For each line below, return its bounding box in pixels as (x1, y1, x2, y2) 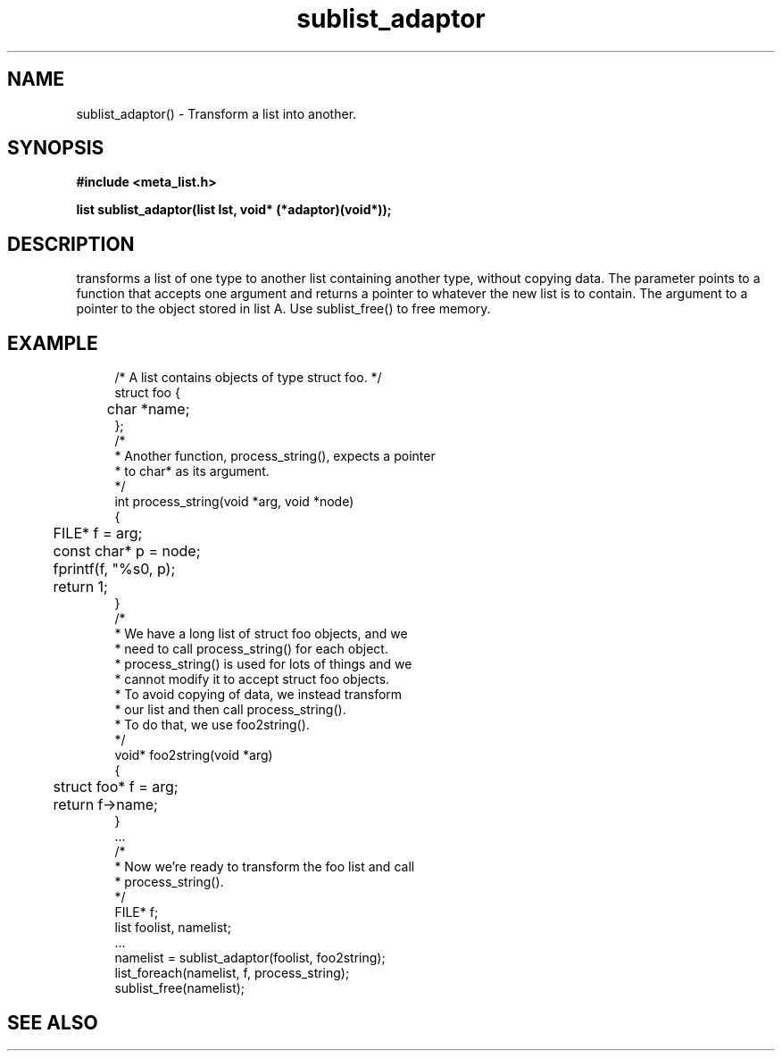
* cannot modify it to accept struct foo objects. (114, 671, 390, 687)
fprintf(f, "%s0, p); (53, 560, 176, 579)
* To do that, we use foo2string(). (114, 717, 310, 733)
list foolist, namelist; (114, 920, 231, 936)
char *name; (106, 400, 190, 419)
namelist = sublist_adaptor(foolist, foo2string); (114, 950, 386, 966)
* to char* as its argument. (114, 463, 270, 479)
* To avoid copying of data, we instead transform (114, 687, 403, 703)
